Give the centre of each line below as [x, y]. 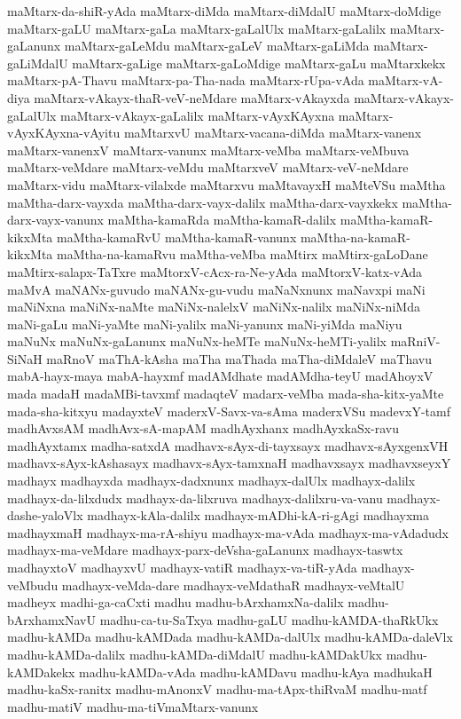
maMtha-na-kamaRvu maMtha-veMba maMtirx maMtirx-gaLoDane [242, 254]
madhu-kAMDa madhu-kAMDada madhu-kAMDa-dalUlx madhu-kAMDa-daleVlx [230, 637]
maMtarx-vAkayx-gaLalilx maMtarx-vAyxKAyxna [198, 115]
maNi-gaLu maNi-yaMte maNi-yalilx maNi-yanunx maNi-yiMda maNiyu [205, 324]
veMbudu [33, 585]
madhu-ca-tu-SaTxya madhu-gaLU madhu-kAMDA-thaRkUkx [269, 619]
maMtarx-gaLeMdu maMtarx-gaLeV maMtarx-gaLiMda [217, 46]
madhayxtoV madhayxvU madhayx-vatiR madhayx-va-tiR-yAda [182, 567]
